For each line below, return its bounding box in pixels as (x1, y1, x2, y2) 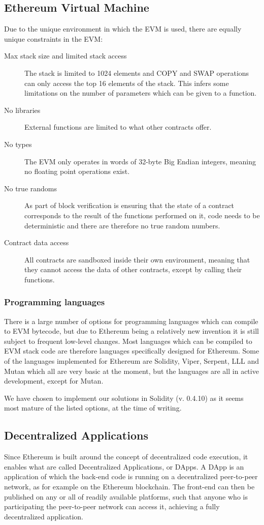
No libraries (4, 104, 41, 115)
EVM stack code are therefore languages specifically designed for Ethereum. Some (4, 345, 259, 356)
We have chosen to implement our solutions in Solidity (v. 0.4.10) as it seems (4, 392, 244, 403)
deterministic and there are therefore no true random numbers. (24, 220, 220, 230)
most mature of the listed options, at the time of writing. (4, 402, 182, 413)
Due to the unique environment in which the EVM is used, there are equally (4, 23, 242, 34)
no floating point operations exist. (24, 166, 130, 177)
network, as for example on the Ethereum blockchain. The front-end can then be (4, 481, 255, 492)
